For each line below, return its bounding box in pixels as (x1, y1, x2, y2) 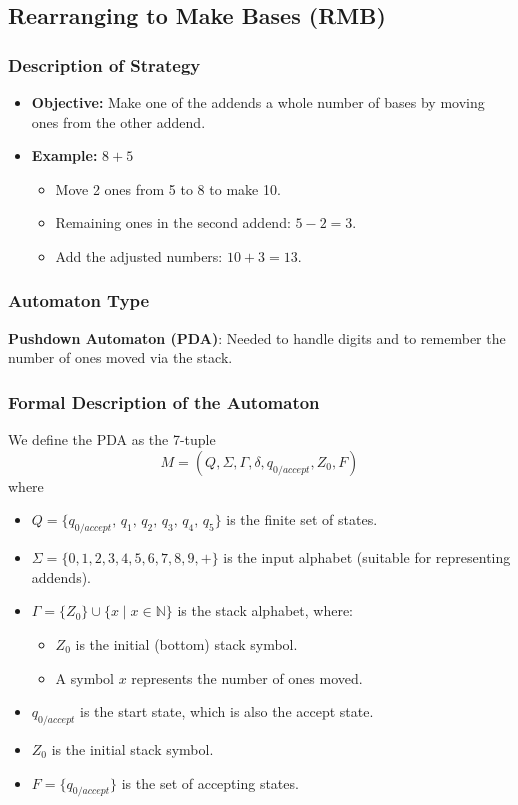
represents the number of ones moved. (131, 667, 363, 688)
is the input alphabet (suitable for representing (223, 547, 511, 568)
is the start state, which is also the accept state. (80, 701, 374, 722)
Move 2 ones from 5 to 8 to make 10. (55, 178, 281, 199)
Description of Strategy (8, 52, 201, 77)
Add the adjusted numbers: (55, 245, 223, 266)
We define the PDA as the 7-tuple (8, 429, 216, 450)
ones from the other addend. (31, 111, 206, 132)
